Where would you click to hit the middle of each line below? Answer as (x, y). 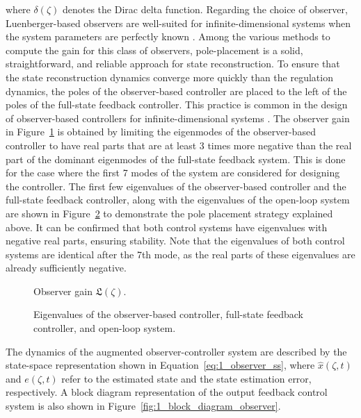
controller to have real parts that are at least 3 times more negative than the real (179, 145)
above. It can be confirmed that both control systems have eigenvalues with (167, 227)
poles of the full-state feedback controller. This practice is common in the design (177, 104)
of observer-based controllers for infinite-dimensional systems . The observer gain (178, 118)
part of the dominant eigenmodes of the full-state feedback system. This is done (176, 159)
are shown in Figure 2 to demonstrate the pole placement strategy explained (169, 213)
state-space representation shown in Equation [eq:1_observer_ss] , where (160, 365)
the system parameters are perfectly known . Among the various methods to (168, 36)
